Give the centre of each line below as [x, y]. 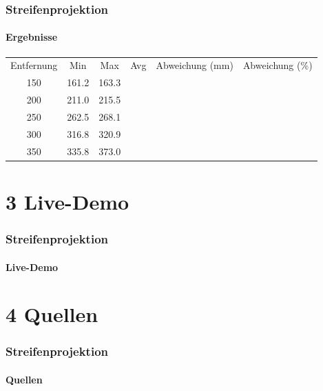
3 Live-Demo [67, 201]
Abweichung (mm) [195, 65]
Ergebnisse [32, 37]
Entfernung [34, 65]
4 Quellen [52, 314]
